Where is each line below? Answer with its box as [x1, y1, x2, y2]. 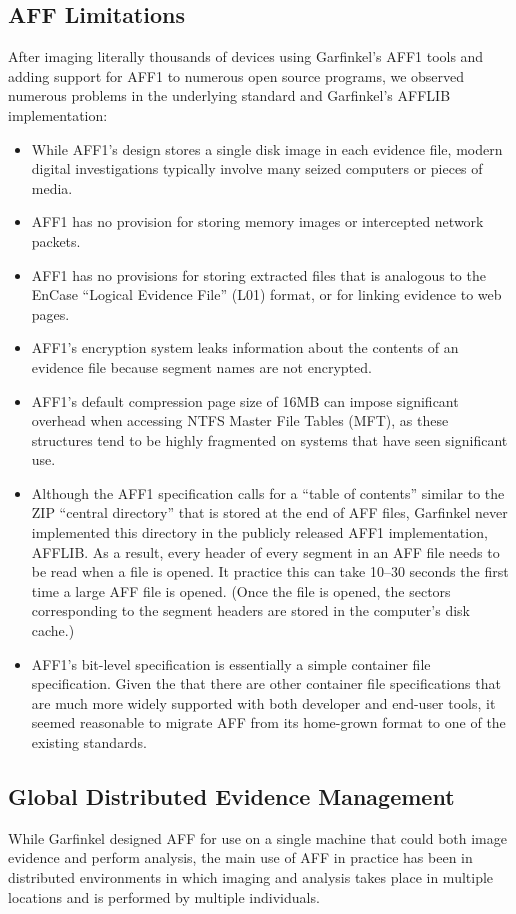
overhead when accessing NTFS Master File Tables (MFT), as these [31, 410, 449, 431]
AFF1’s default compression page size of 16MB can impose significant [31, 390, 459, 411]
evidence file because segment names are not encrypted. [31, 356, 372, 377]
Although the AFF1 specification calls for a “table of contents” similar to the [31, 482, 505, 503]
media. [31, 177, 73, 198]
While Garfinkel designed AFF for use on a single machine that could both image [8, 827, 507, 848]
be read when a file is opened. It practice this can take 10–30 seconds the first [31, 561, 509, 582]
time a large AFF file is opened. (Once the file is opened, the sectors [31, 580, 451, 601]
